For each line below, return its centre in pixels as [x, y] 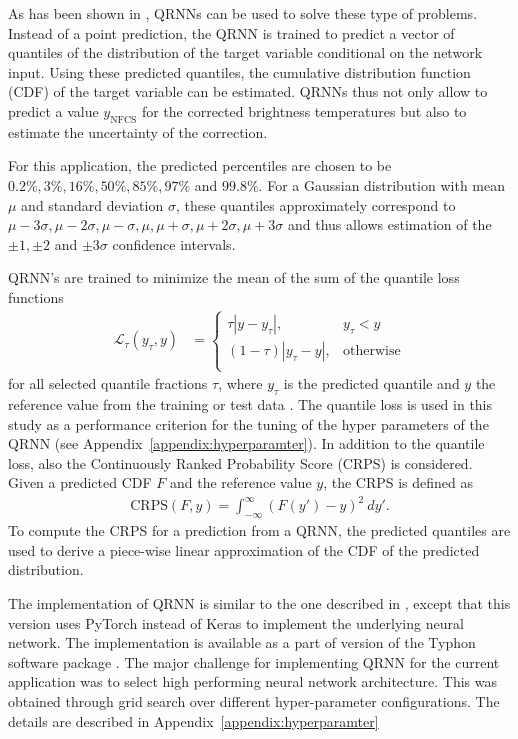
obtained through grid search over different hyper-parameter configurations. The [254, 700]
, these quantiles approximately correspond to [315, 204]
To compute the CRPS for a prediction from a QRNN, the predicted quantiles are [259, 530]
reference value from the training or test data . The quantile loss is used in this [250, 403]
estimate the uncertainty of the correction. [138, 131]
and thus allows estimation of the [389, 224]
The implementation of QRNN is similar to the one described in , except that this [259, 603]
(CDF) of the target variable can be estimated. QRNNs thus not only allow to [248, 91]
